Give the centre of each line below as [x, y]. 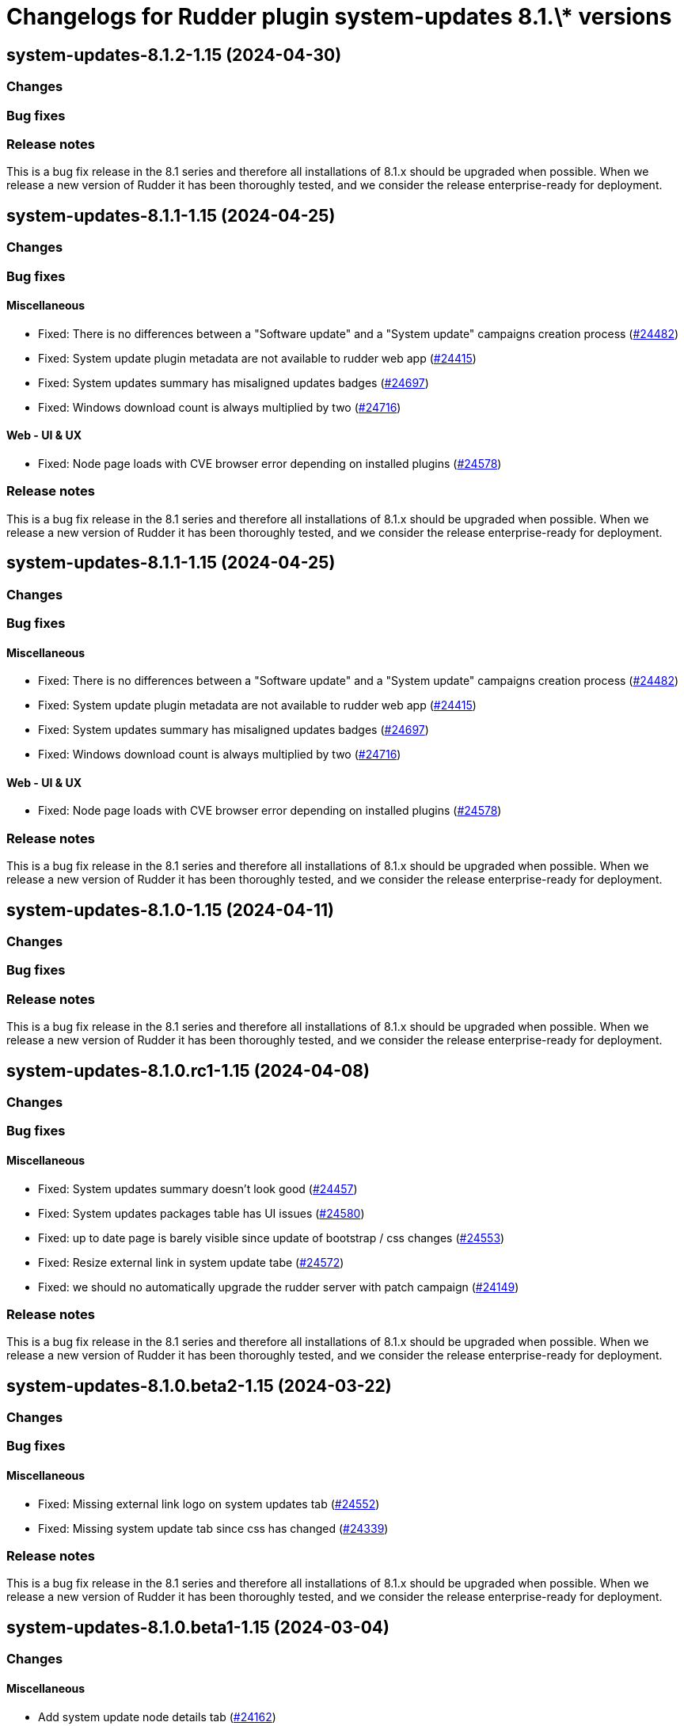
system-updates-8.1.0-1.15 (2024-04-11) [170, 910]
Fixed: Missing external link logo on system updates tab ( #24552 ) [209, 1504]
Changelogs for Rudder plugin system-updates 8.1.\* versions [339, 17]
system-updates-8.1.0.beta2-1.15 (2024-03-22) [199, 1386]
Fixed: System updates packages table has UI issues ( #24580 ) [201, 1213]
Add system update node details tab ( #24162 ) [157, 1716]
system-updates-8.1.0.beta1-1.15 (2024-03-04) [198, 1627]
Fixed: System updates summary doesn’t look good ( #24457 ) [198, 1188]
